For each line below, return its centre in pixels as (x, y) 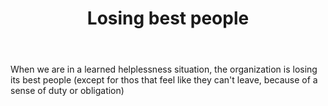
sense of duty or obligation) (67, 91)
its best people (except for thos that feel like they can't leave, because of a (164, 80)
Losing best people (168, 18)
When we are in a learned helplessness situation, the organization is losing (164, 69)
